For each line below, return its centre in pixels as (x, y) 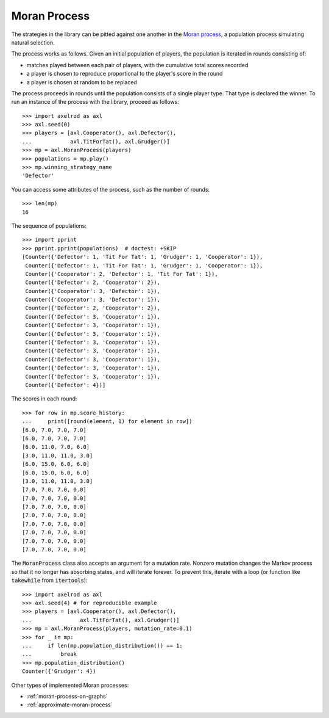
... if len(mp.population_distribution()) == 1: (102, 645)
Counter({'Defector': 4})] (65, 385)
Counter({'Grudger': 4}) (59, 671)
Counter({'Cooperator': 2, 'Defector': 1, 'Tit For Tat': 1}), (122, 274)
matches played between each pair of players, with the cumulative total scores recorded (137, 65)
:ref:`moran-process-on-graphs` (67, 696)
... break (50, 654)
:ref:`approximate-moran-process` (69, 705)
